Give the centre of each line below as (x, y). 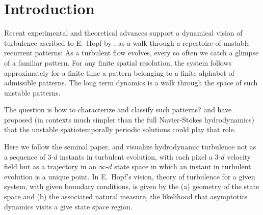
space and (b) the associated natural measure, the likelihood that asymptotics (126, 196)
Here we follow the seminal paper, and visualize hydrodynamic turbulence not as (130, 147)
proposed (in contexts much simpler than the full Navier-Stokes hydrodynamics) (129, 119)
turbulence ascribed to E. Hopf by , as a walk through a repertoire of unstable (127, 42)
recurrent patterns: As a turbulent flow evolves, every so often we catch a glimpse (131, 53)
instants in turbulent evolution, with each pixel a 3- (140, 156)
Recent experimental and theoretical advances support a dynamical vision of (123, 33)
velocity (239, 156)
